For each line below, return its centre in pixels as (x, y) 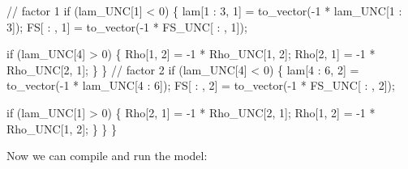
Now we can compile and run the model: (107, 156)
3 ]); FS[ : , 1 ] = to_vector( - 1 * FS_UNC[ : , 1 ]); (127, 26)
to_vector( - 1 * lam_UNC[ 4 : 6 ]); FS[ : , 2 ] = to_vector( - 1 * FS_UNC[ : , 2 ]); (201, 85)
